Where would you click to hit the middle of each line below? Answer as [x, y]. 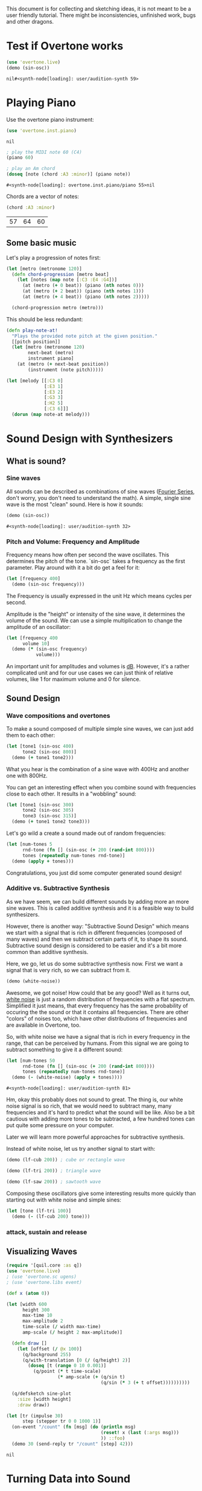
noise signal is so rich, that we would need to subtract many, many [89, 1106]
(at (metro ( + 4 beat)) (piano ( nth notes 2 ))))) [86, 297]
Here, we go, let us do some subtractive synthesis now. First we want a [94, 963]
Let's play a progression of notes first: [53, 257]
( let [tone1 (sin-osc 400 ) [40, 746]
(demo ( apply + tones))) [43, 861]
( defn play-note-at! [32, 330]
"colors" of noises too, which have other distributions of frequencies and [97, 1018]
